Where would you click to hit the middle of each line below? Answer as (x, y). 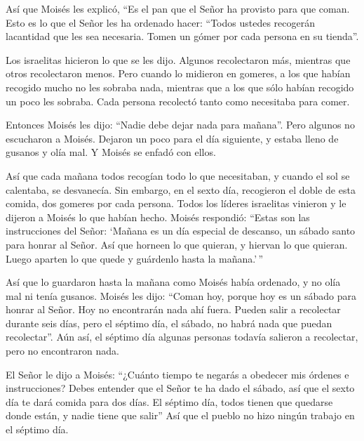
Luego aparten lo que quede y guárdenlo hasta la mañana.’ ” (135, 258)
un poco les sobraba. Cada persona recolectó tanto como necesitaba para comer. (178, 101)
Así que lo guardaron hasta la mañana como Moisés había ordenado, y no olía (173, 282)
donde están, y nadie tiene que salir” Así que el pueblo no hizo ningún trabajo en (180, 415)
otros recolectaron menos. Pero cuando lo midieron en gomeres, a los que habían (178, 73)
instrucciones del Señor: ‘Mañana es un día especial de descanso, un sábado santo (181, 231)
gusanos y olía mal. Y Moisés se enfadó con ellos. (111, 152)
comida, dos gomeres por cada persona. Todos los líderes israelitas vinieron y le (176, 203)
